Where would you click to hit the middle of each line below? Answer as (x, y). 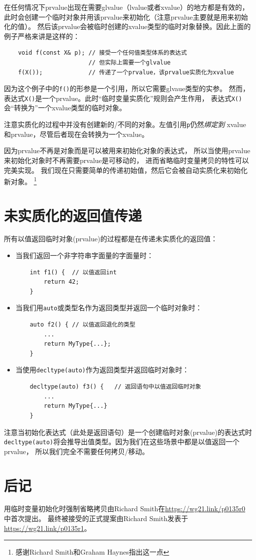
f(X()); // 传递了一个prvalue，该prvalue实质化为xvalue (126, 72)
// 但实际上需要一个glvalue (129, 62)
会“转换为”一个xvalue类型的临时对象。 (65, 108)
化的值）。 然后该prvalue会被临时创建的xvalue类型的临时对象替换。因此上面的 (128, 26)
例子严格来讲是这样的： (42, 36)
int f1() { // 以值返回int (73, 272)
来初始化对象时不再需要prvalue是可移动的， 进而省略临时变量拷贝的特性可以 (127, 160)
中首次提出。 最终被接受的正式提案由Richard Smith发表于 (96, 518)
